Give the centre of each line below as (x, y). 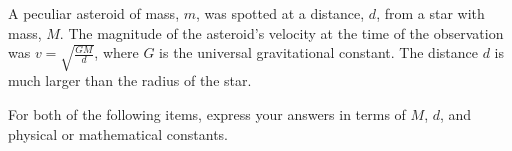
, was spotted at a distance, (280, 13)
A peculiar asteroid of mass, (94, 13)
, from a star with (430, 13)
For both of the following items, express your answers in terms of (207, 114)
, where (116, 52)
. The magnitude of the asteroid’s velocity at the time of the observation (281, 32)
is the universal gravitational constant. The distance (318, 52)
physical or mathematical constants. (118, 133)
